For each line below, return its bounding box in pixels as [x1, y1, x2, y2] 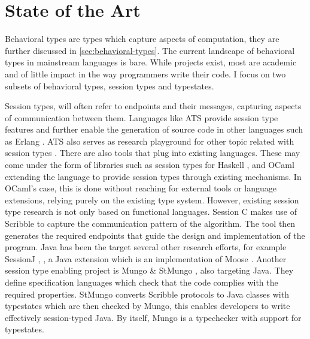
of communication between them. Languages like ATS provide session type [5, 111, 278, 124]
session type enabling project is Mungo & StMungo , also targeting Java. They [5, 264, 294, 277]
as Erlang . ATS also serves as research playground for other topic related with [5, 134, 294, 147]
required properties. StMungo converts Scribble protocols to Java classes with [5, 287, 289, 300]
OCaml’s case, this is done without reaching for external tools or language [5, 182, 276, 194]
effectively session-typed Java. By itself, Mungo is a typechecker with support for [5, 311, 302, 323]
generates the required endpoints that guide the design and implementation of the [5, 229, 305, 241]
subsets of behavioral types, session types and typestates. [5, 79, 214, 92]
